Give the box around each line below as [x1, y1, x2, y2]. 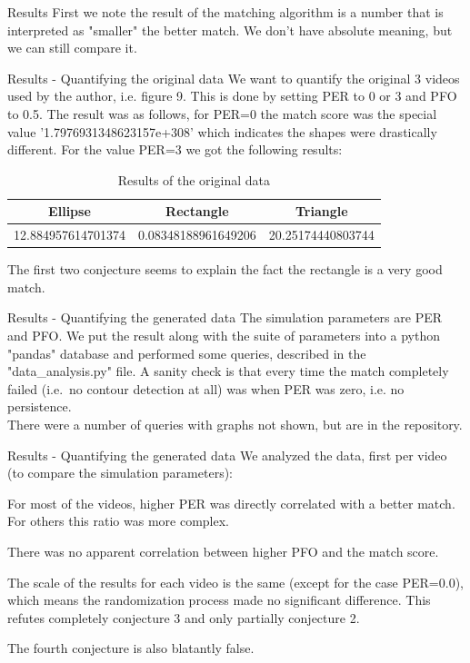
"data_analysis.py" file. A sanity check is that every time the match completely [7, 361, 449, 381]
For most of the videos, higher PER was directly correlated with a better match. [7, 493, 455, 512]
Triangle [295, 202, 348, 221]
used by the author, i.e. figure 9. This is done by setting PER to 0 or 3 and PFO [7, 86, 457, 105]
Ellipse [48, 202, 91, 221]
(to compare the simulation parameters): [7, 463, 233, 482]
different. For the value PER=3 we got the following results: [7, 140, 343, 159]
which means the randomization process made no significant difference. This [7, 590, 431, 609]
